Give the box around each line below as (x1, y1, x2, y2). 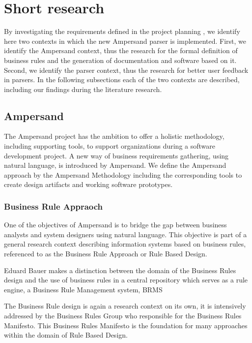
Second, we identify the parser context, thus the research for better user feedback (4, 64, 249, 75)
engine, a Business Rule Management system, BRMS (4, 284, 163, 294)
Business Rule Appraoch (4, 200, 103, 212)
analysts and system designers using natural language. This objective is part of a (4, 229, 247, 239)
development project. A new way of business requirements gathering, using (4, 150, 229, 160)
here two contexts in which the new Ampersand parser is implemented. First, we (4, 35, 247, 46)
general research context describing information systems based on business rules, (4, 239, 246, 249)
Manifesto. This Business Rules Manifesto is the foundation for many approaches (4, 320, 248, 330)
